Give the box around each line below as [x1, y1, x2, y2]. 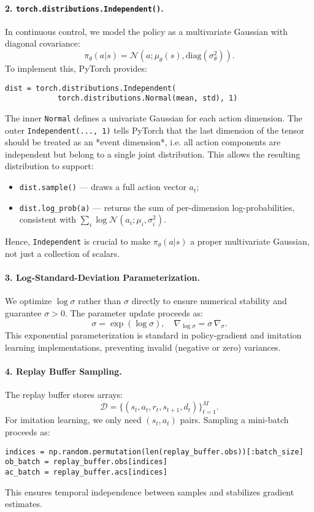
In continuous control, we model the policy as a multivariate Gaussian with [5, 25, 288, 37]
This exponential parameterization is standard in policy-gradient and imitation [5, 329, 302, 342]
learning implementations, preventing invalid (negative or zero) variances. [5, 340, 281, 353]
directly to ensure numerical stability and [131, 294, 287, 307]
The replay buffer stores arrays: [5, 388, 123, 401]
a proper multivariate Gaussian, [190, 235, 310, 248]
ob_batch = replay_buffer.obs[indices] [5, 457, 167, 467]
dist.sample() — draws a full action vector [19, 180, 186, 193]
